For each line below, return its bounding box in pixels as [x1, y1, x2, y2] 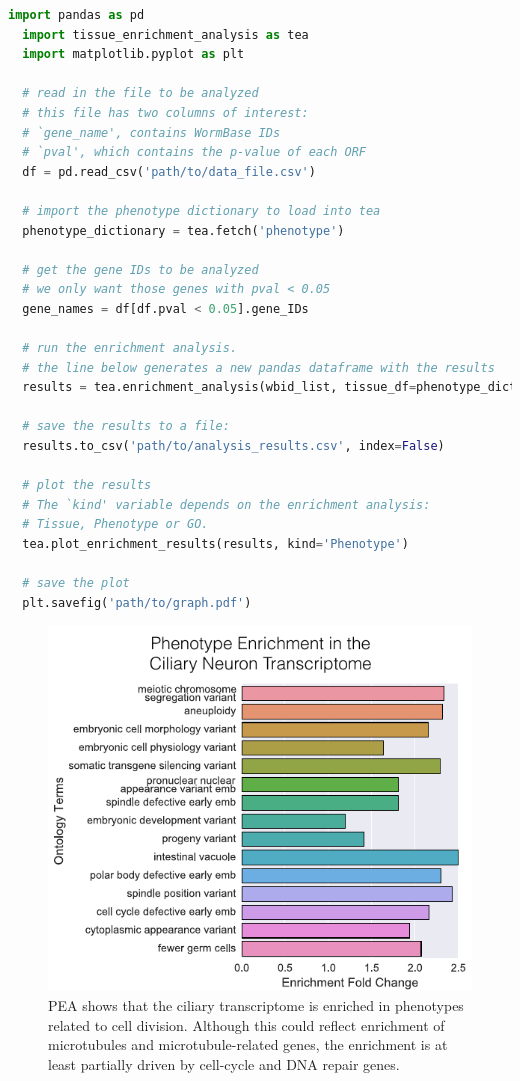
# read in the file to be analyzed [22, 86, 259, 101]
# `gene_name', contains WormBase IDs [22, 125, 281, 140]
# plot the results [22, 478, 152, 493]
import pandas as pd [8, 8, 145, 22]
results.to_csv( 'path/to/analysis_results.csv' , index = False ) [22, 439, 445, 454]
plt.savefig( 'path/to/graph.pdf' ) [22, 595, 252, 610]
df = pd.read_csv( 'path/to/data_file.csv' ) [22, 164, 316, 179]
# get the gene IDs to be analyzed [22, 262, 259, 277]
